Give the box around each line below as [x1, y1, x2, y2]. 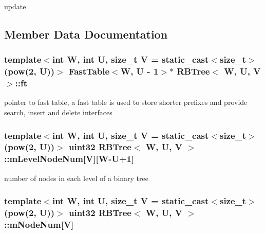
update [4, 1, 26, 11]
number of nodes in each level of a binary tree [4, 172, 148, 183]
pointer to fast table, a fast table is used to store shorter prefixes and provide [4, 97, 248, 107]
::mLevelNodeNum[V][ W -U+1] [4, 152, 135, 165]
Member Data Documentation [4, 26, 168, 42]
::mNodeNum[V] [4, 218, 74, 231]
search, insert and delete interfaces [4, 107, 112, 118]
